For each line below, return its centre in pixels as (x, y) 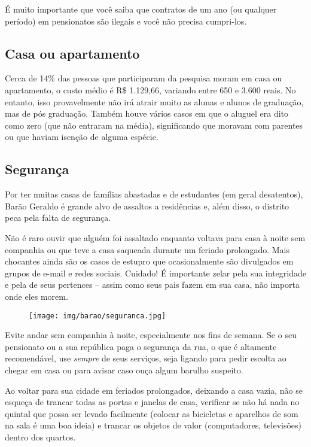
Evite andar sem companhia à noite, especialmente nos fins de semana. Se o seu (151, 335)
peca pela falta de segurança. (58, 218)
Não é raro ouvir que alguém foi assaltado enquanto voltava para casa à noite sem (155, 237)
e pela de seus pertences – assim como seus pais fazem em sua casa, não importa (153, 285)
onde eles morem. (36, 296)
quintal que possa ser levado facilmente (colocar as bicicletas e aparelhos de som (152, 413)
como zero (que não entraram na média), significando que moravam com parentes (154, 125)
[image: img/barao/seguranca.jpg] (97, 316)
